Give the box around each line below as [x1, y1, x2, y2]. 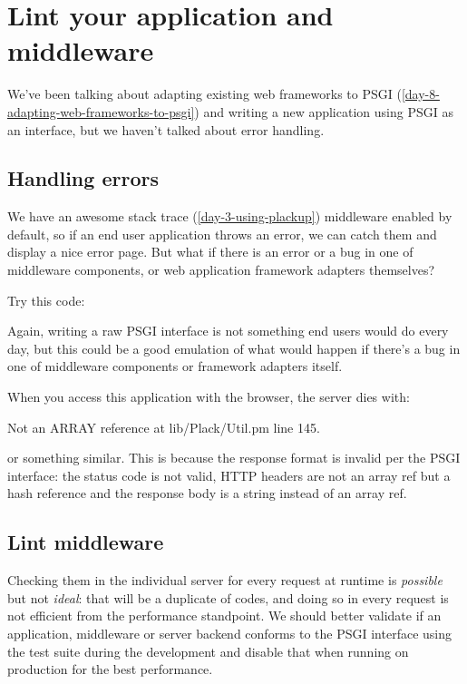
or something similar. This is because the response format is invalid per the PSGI [7, 448, 461, 467]
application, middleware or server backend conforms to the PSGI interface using [7, 624, 452, 642]
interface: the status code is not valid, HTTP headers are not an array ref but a [7, 465, 451, 484]
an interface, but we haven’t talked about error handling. [7, 120, 325, 139]
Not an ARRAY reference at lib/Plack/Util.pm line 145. [7, 417, 320, 436]
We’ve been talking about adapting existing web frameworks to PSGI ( [7, 84, 402, 103]
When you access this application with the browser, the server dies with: [7, 387, 410, 406]
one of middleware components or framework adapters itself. [7, 357, 343, 376]
